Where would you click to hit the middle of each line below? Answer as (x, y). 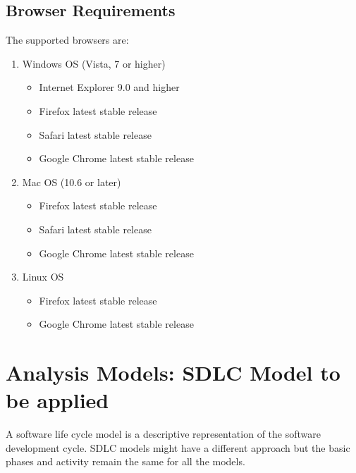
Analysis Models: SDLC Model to (173, 373)
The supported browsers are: (67, 40)
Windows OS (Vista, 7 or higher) (94, 63)
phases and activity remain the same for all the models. (125, 461)
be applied (57, 400)
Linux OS (43, 277)
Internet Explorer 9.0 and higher (109, 87)
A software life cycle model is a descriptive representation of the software (163, 434)
